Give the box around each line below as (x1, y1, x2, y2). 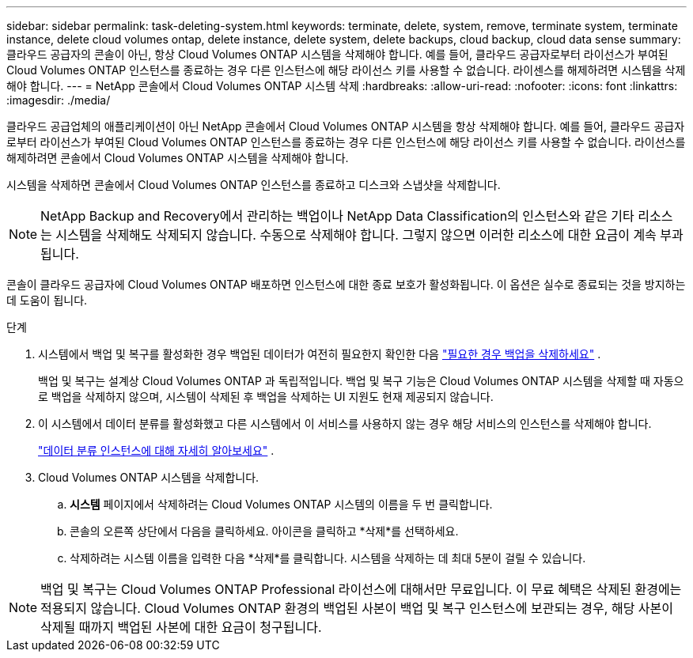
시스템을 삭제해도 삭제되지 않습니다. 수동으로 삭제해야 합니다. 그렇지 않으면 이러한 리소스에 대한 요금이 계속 (55, 227, 657, 243)
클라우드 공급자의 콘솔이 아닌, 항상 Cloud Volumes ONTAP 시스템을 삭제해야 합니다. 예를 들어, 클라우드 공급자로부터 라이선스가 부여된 (6, 47, 668, 61)
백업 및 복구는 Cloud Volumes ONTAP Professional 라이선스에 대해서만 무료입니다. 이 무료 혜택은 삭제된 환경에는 (40, 581, 682, 597)
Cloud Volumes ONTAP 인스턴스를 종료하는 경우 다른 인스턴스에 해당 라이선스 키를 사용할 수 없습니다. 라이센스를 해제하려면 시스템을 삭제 (6, 63, 686, 77)
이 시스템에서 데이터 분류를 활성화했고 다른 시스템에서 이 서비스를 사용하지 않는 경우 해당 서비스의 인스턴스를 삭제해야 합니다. (38, 417, 652, 430)
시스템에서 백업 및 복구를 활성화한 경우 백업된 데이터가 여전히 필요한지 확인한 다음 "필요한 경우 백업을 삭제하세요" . (38, 347, 601, 361)
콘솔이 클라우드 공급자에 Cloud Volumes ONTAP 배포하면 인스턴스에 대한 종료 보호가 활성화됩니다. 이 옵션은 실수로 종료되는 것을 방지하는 (6, 278, 686, 291)
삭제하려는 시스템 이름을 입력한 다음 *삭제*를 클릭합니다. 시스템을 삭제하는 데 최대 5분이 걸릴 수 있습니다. (70, 551, 586, 565)
